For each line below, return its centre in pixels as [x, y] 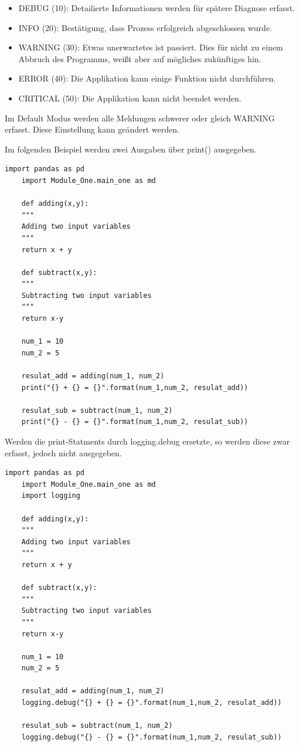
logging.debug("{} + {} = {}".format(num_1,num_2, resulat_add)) [152, 703]
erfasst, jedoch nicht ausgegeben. [63, 452]
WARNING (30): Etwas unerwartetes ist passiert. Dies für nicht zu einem [151, 47]
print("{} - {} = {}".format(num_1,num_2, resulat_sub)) [135, 422]
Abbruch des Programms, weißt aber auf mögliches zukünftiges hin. [140, 58]
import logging [51, 496]
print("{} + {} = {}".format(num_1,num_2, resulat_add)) [135, 387]
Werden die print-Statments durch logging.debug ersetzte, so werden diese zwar [147, 441]
